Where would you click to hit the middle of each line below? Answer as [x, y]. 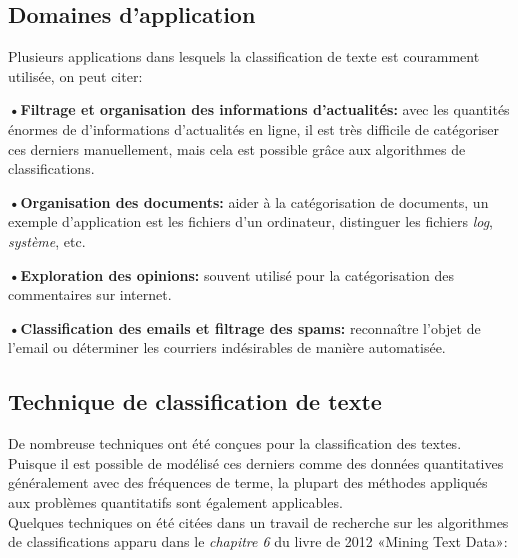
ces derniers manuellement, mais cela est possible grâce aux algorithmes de [237, 148]
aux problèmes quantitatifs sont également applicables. [175, 501]
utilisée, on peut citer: [75, 75]
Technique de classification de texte [195, 401]
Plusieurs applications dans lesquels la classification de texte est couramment [244, 56]
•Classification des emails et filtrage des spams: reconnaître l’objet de [244, 327]
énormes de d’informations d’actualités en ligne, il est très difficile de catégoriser [254, 128]
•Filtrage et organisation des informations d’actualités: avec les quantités [259, 109]
